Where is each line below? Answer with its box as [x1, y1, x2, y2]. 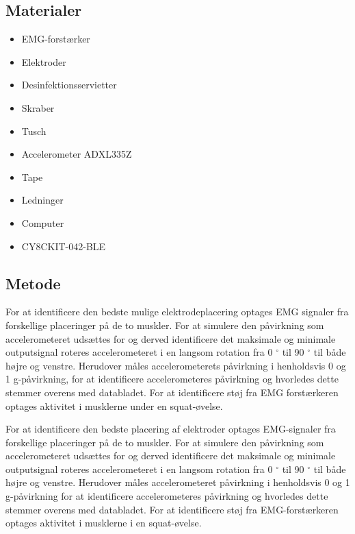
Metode [5, 272, 61, 293]
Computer [21, 215, 64, 230]
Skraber [21, 100, 55, 114]
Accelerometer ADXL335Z [21, 147, 132, 161]
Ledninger [21, 193, 64, 207]
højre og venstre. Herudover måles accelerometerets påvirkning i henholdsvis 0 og [5, 358, 346, 372]
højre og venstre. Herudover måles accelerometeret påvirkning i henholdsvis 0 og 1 [5, 475, 350, 489]
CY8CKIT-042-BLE [21, 239, 106, 253]
